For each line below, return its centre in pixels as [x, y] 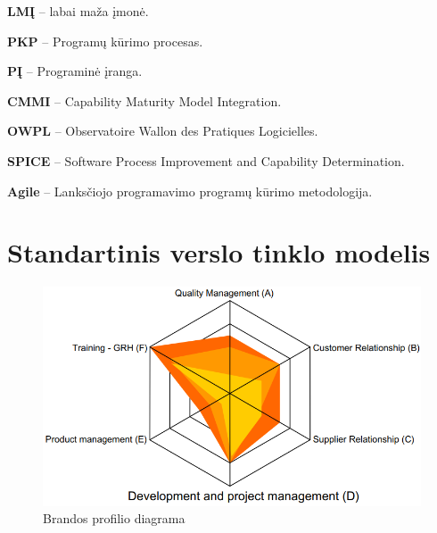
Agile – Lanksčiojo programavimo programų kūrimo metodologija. [190, 191]
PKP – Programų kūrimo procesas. [105, 41]
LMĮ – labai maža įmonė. [78, 11]
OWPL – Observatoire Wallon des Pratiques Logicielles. [163, 131]
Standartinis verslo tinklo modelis [219, 252]
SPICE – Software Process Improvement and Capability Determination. [206, 160]
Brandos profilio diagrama [114, 518]
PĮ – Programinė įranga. [75, 71]
